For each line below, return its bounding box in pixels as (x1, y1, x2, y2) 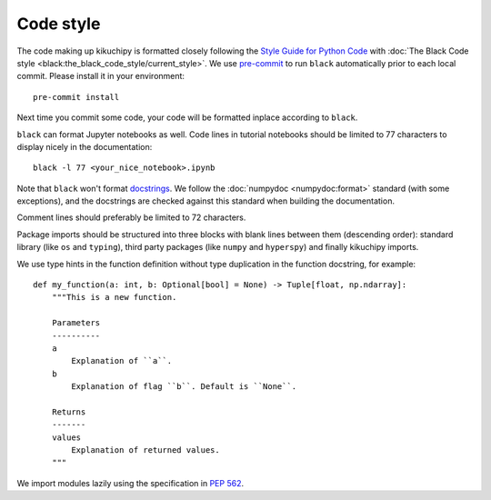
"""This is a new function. (51, 292, 177, 303)
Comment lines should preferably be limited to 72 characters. (16, 212, 246, 223)
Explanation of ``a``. (71, 355, 173, 366)
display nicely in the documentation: (16, 141, 153, 152)
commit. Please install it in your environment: (16, 71, 185, 82)
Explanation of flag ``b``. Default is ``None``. (71, 382, 297, 392)
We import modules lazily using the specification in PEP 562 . (16, 477, 245, 488)
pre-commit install (33, 92, 120, 102)
